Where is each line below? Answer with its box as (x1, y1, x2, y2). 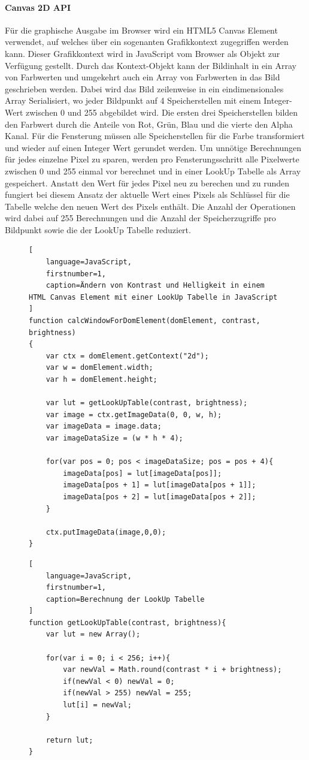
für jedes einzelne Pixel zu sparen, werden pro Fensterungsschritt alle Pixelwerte (5, 153, 299, 165)
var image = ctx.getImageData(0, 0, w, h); (46, 410, 222, 419)
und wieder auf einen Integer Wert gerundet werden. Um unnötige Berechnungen (5, 141, 302, 153)
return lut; (46, 735, 93, 744)
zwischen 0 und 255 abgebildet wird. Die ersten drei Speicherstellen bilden (26, 105, 298, 118)
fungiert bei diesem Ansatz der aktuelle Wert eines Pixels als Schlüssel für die (5, 188, 290, 201)
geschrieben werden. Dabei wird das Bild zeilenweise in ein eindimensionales (5, 82, 284, 95)
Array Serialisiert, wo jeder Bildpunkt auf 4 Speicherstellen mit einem (5, 94, 261, 107)
